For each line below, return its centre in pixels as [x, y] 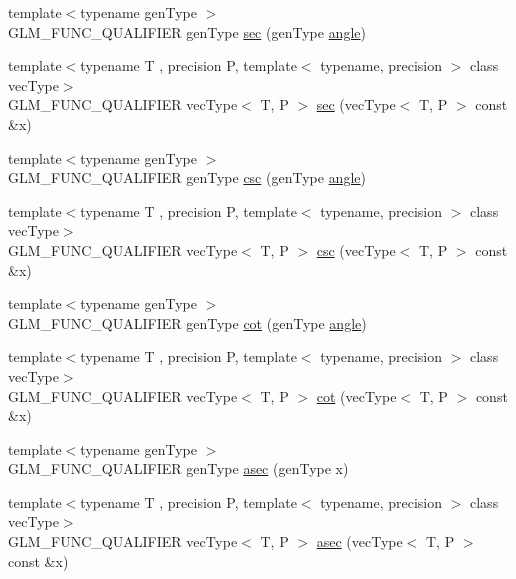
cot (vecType [356, 395]
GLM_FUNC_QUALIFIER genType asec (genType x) [178, 468]
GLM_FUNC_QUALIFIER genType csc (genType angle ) [187, 177]
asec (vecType [359, 541]
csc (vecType [356, 249]
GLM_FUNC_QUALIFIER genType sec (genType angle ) [187, 31]
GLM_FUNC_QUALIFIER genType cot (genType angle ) [187, 322]
